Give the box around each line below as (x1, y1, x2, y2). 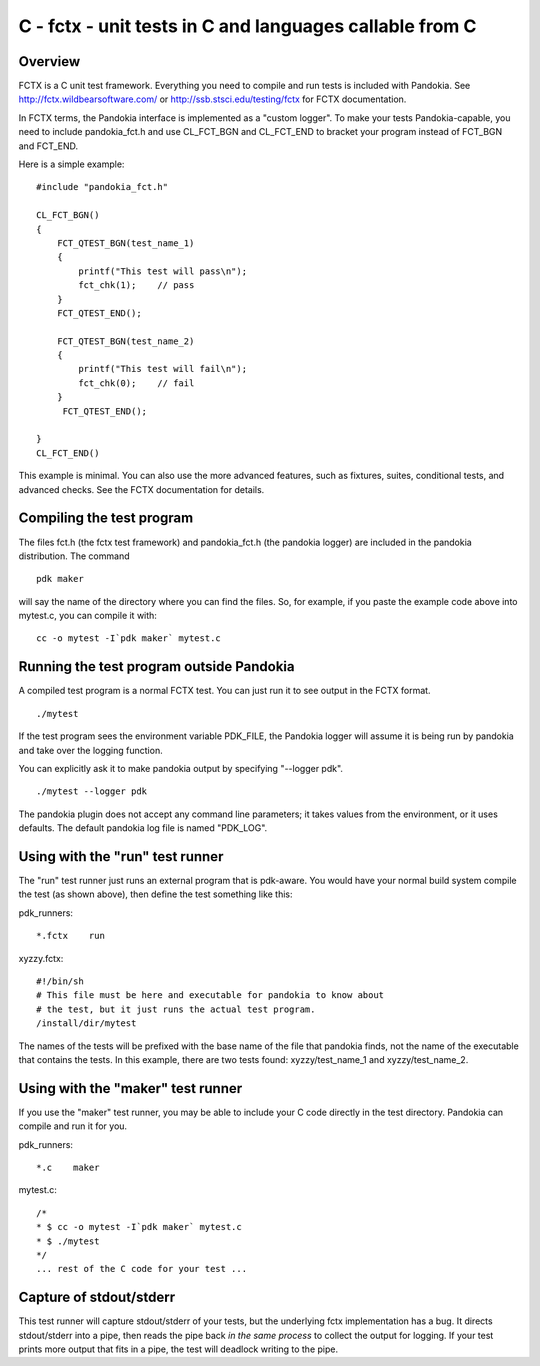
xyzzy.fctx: (18, 952, 64, 964)
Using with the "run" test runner (18, 848, 224, 865)
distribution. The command (18, 550, 130, 562)
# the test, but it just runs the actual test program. (36, 1003, 316, 1015)
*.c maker (36, 1162, 100, 1173)
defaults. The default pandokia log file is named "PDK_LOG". (18, 822, 268, 834)
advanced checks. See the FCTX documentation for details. (18, 483, 265, 495)
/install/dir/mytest (36, 1018, 137, 1029)
